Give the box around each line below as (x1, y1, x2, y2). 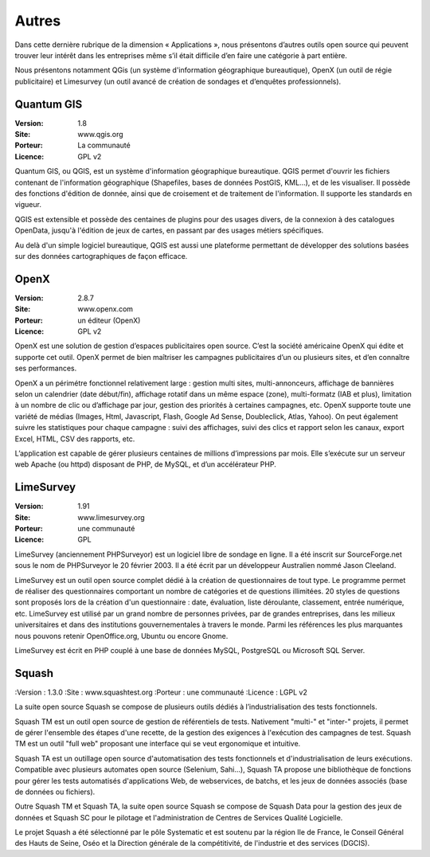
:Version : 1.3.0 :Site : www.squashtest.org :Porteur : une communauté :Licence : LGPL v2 (14, 687, 308, 697)
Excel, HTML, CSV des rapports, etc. (14, 434, 135, 444)
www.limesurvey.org (77, 512, 145, 522)
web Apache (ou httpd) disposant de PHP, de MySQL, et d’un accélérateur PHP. (14, 460, 276, 469)
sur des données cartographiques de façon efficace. (14, 251, 188, 260)
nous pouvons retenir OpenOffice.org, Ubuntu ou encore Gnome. (14, 631, 229, 640)
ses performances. (14, 363, 77, 374)
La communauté (77, 140, 131, 151)
